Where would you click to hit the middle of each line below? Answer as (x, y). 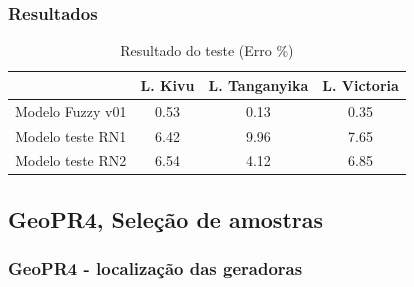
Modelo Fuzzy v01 (71, 110)
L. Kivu (167, 84)
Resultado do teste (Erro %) (207, 50)
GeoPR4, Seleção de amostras (166, 218)
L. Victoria (360, 84)
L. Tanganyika (258, 84)
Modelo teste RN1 (71, 135)
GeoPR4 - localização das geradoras (155, 268)
